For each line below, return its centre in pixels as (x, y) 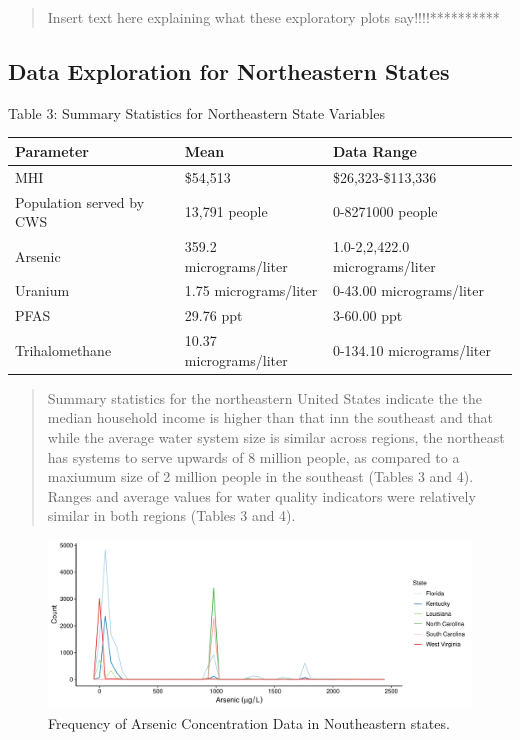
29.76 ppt (213, 315)
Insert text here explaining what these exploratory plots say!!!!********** (273, 17)
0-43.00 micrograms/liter (408, 290)
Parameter (52, 150)
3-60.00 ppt (367, 315)
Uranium (42, 290)
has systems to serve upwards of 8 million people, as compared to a (253, 456)
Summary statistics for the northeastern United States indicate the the (264, 397)
